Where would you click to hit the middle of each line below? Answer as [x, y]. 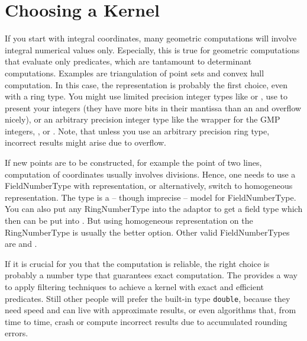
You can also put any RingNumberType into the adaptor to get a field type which [154, 209]
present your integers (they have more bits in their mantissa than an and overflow [153, 107]
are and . [21, 244]
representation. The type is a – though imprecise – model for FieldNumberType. [151, 197]
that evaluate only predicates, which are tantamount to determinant [128, 61]
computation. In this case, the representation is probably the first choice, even [146, 84]
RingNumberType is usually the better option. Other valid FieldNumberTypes [147, 232]
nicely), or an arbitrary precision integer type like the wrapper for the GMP [143, 119]
